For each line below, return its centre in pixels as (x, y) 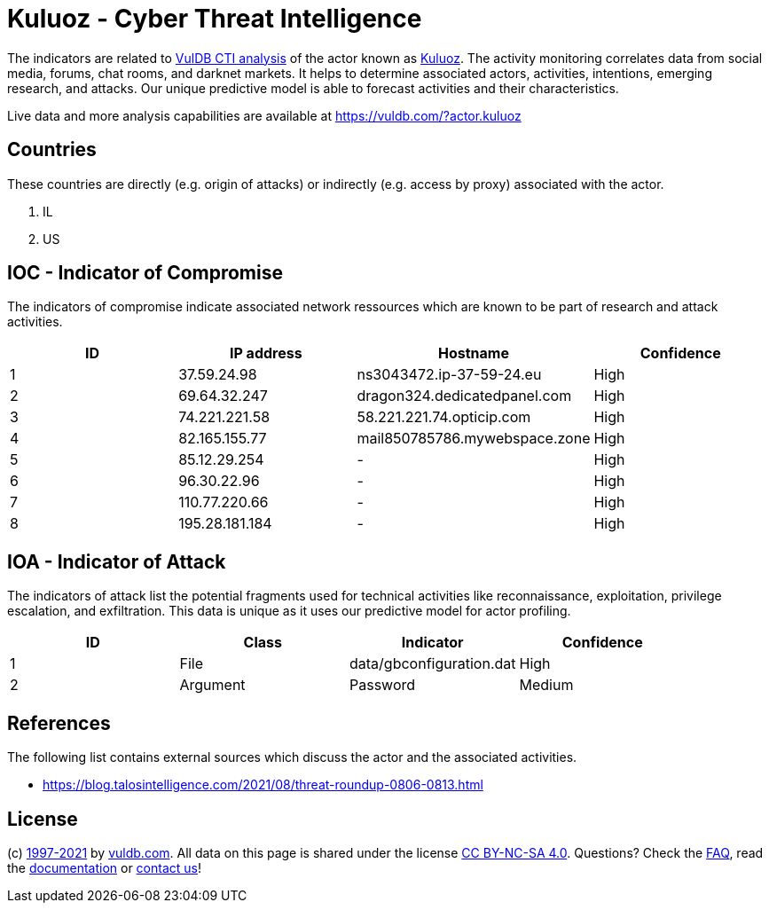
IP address (266, 353)
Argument (212, 685)
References (59, 723)
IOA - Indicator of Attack (117, 561)
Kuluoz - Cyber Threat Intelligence (215, 19)
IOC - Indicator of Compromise (145, 273)
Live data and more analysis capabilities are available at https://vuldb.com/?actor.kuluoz (264, 115)
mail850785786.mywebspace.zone (474, 439)
